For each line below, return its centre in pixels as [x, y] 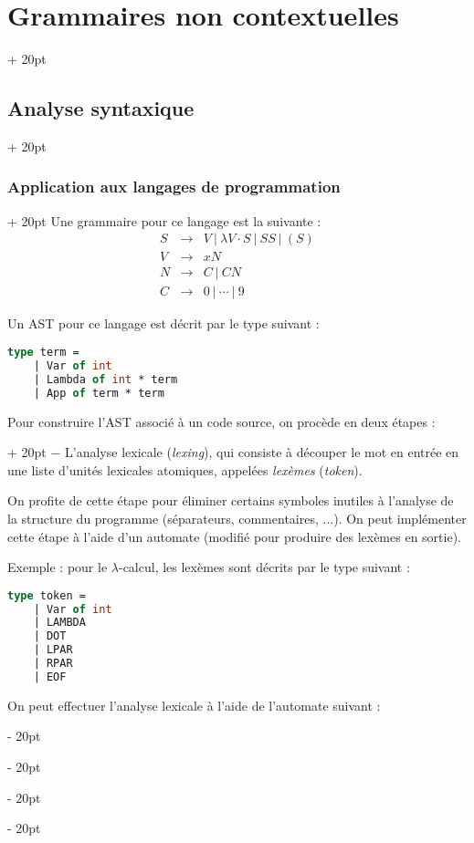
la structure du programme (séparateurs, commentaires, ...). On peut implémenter [237, 518]
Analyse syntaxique [101, 108]
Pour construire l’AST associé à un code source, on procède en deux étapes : [221, 421]
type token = [47, 595]
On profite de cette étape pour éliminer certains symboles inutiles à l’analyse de [231, 500]
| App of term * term [99, 393]
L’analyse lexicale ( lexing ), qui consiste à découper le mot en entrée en [262, 452]
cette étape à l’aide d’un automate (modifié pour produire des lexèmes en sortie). [234, 536]
